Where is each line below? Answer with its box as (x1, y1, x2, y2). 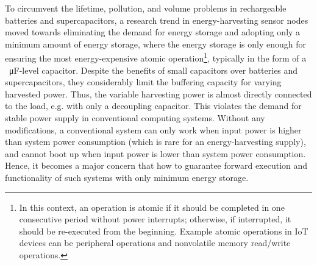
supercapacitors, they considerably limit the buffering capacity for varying (5, 76, 282, 88)
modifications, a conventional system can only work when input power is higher (5, 123, 302, 136)
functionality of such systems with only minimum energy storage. (5, 171, 249, 183)
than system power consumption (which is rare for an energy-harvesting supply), (5, 135, 306, 148)
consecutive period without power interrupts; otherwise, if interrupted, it (19, 213, 291, 225)
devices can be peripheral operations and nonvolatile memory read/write (19, 236, 291, 249)
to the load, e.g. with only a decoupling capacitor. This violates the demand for (5, 99, 302, 112)
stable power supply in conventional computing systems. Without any (5, 111, 265, 124)
